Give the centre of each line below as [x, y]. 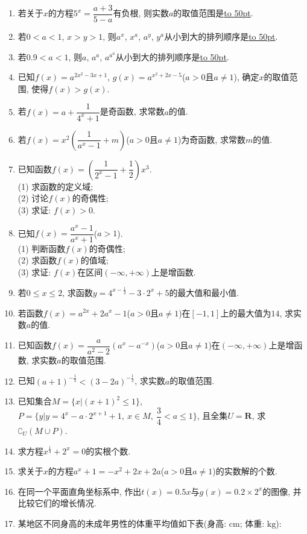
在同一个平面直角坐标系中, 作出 [80, 491]
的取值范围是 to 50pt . [213, 13]
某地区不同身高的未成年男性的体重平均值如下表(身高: [122, 523]
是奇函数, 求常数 [132, 111]
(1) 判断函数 [42, 248]
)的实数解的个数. [245, 471]
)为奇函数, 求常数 [211, 139]
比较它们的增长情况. [57, 503]
